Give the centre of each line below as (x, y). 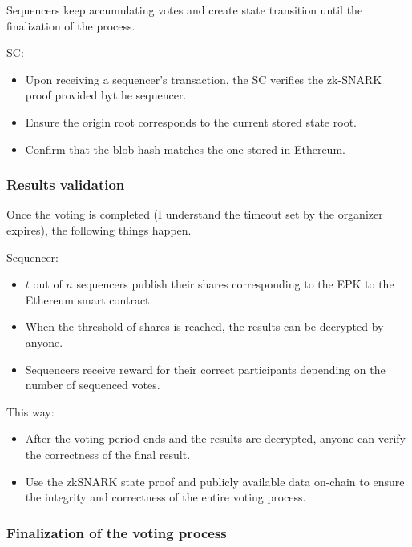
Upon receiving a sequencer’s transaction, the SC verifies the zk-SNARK (204, 79)
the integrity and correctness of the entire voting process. (166, 497)
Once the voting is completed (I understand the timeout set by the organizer (195, 214)
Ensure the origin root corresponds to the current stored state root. (191, 121)
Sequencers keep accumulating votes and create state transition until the (185, 10)
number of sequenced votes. (93, 385)
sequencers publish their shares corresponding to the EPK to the (235, 284)
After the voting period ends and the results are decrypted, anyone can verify (215, 438)
